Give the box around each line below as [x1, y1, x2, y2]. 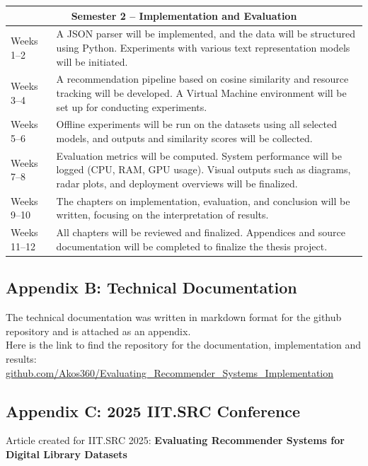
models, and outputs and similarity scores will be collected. [56, 131, 313, 145]
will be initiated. [56, 54, 128, 69]
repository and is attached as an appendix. [6, 323, 191, 338]
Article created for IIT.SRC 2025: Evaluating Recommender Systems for [6, 433, 345, 448]
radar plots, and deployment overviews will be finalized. [56, 176, 298, 191]
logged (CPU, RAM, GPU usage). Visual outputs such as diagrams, [56, 162, 351, 177]
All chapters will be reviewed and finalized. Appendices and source [56, 225, 345, 240]
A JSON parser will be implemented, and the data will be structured [56, 26, 356, 41]
